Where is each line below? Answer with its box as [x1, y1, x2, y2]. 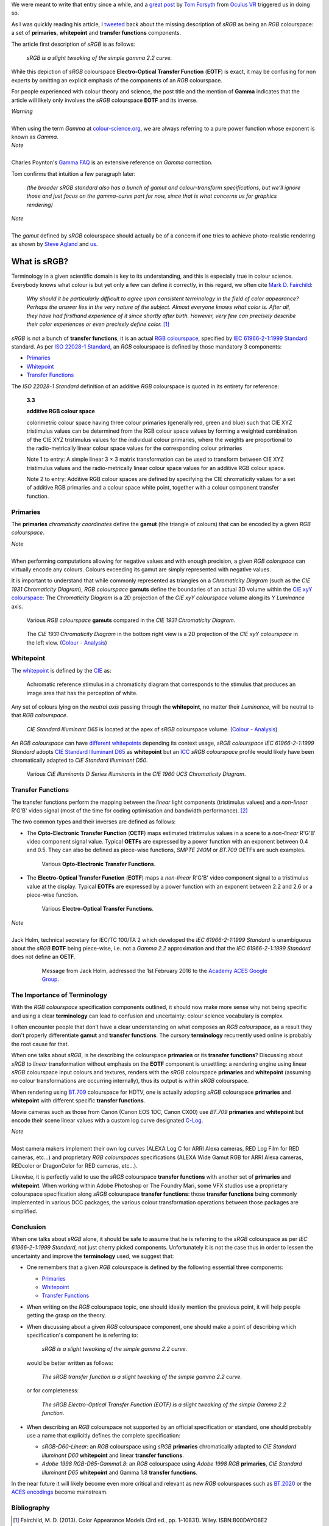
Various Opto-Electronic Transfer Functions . [41, 860, 156, 867]
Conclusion [11, 1223, 46, 1231]
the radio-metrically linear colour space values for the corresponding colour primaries [26, 444, 242, 452]
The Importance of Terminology [11, 991, 108, 999]
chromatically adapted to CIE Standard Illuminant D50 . [11, 756, 149, 764]
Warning [11, 107, 33, 115]
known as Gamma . [11, 133, 59, 140]
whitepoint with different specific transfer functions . [11, 1097, 146, 1104]
